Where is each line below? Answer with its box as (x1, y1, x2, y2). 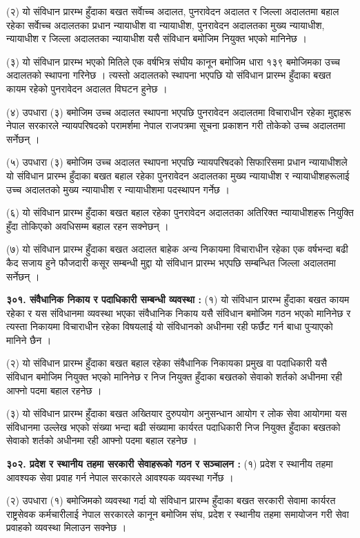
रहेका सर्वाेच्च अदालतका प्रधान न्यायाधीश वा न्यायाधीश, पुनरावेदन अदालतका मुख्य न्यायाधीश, (6, 17, 325, 32)
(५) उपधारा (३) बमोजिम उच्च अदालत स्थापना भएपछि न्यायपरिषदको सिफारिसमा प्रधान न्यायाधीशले (6, 155, 348, 169)
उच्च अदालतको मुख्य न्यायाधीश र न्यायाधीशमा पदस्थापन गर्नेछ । (6, 182, 230, 196)
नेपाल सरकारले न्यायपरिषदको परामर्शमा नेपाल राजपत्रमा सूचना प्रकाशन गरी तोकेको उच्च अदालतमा (6, 118, 346, 133)
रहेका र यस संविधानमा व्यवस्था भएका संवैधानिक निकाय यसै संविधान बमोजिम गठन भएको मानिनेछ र (6, 305, 351, 320)
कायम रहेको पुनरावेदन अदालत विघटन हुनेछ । (6, 81, 168, 95)
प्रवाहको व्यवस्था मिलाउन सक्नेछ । (6, 520, 127, 535)
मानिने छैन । (6, 332, 52, 347)
